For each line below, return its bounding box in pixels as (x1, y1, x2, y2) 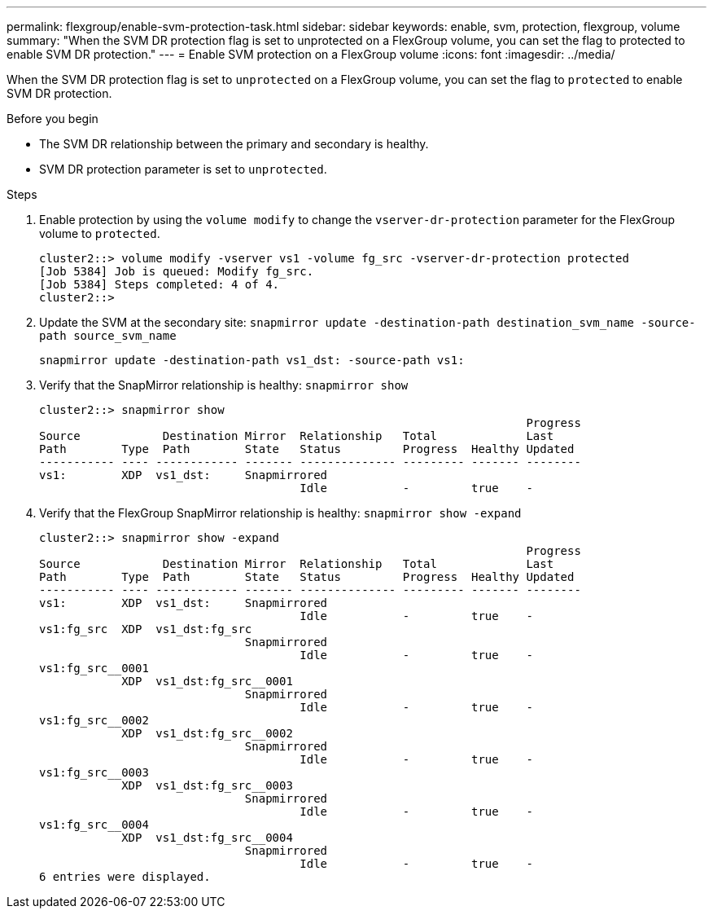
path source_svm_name (39, 329, 177, 342)
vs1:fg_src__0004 (39, 818, 149, 831)
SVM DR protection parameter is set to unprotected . (39, 162, 327, 176)
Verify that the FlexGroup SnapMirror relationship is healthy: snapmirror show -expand (39, 506, 522, 520)
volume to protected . (39, 227, 160, 240)
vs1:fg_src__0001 (39, 662, 149, 675)
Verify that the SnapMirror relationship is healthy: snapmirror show (39, 378, 409, 392)
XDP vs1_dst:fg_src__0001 (121, 675, 293, 688)
